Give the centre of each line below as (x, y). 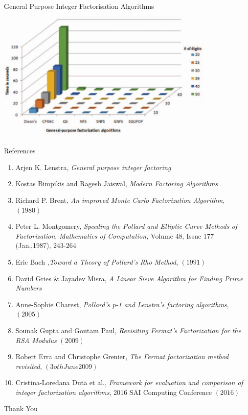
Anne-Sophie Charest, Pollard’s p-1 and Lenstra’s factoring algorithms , (122, 304)
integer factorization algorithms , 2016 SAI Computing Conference (114, 392)
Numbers (28, 288)
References (20, 151)
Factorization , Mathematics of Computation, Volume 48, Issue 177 (114, 235)
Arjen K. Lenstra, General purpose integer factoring (93, 167)
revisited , (29, 366)
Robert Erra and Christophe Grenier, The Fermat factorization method (122, 356)
